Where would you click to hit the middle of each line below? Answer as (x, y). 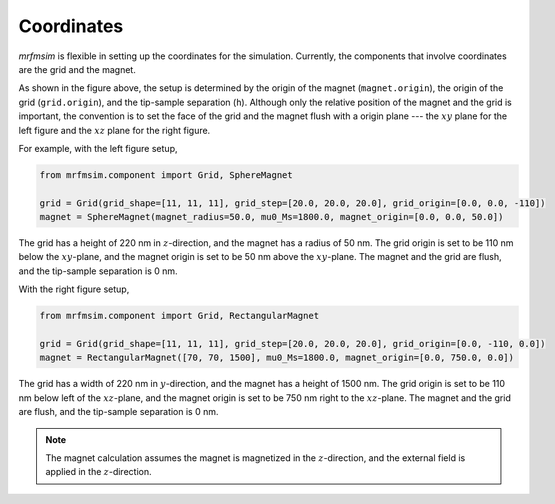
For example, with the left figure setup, (98, 148)
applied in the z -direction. (98, 472)
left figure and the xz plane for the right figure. (114, 130)
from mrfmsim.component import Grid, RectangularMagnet (179, 316)
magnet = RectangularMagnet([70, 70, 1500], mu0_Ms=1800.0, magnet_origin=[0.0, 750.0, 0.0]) (277, 358)
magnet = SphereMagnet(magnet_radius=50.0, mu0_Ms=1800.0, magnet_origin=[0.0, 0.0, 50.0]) (271, 217)
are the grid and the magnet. (77, 69)
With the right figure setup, (74, 289)
